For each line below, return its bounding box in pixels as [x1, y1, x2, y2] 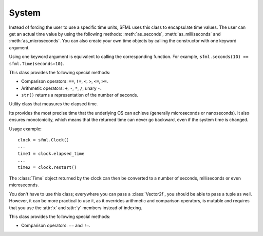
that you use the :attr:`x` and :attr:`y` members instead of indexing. [9, 205, 142, 211]
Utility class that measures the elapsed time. [9, 101, 98, 107]
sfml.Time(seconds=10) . [9, 60, 65, 66]
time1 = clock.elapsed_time [18, 151, 85, 156]
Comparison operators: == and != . [21, 222, 91, 229]
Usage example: [9, 126, 42, 132]
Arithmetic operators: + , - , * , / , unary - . [21, 85, 102, 91]
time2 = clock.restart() [18, 164, 77, 170]
